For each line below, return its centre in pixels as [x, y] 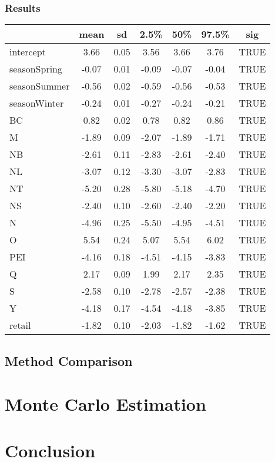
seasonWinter [37, 103]
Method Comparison [69, 360]
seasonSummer [40, 86]
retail [20, 325]
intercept [28, 52]
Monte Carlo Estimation [105, 404]
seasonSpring [36, 69]
